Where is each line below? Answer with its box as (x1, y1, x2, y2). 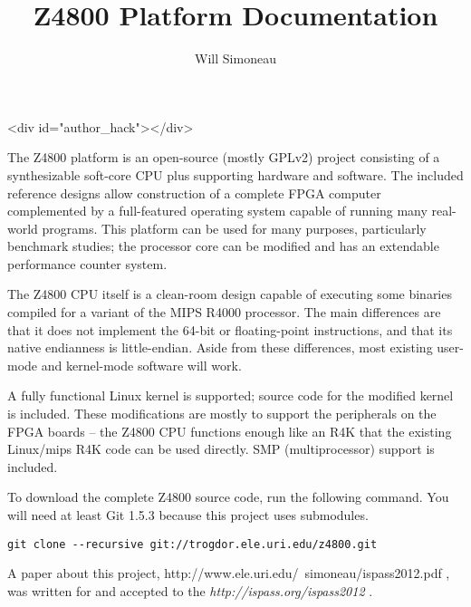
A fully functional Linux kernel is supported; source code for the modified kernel (7, 386, 454, 405)
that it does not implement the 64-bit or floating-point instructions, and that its (7, 320, 453, 339)
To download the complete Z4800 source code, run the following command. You (7, 487, 449, 506)
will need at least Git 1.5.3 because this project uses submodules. (7, 506, 369, 524)
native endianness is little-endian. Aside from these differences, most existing (7, 338, 433, 357)
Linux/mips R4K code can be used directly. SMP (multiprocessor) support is (7, 439, 435, 458)
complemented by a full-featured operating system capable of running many (7, 201, 428, 220)
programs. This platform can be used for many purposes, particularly (42, 218, 427, 237)
